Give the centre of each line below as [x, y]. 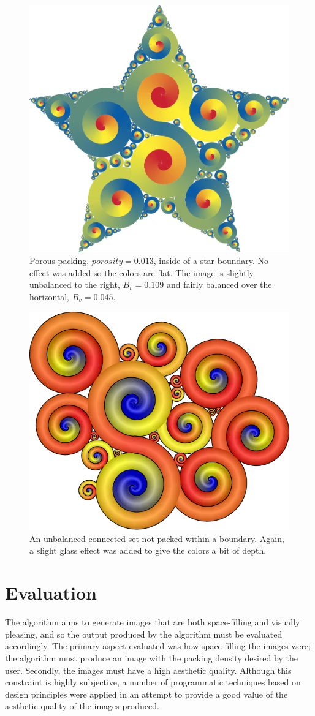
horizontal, [50, 296]
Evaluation [51, 593]
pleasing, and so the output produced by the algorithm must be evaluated [144, 634]
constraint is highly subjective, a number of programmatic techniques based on [153, 682]
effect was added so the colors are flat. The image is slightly [142, 272]
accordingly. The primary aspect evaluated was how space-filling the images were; [158, 646]
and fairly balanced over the [219, 285]
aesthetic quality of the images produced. [82, 706]
